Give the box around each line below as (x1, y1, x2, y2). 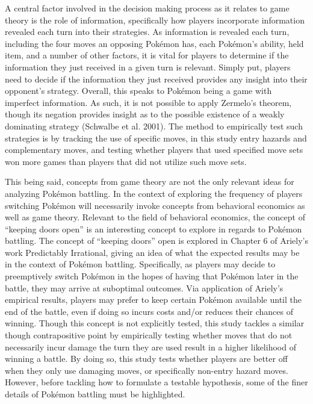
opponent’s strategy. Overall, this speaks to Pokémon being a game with (5, 84, 272, 97)
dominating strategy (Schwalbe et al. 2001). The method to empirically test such (5, 119, 303, 132)
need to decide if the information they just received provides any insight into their (5, 72, 308, 85)
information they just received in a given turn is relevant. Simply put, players (5, 60, 291, 73)
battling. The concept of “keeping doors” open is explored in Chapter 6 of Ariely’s (5, 234, 309, 247)
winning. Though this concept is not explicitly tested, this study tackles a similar (5, 317, 305, 329)
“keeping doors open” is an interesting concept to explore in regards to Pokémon (5, 222, 302, 235)
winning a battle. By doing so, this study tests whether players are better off (5, 352, 288, 365)
